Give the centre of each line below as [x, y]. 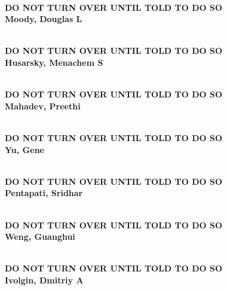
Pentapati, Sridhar [44, 193]
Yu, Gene [24, 149]
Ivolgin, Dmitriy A [44, 280]
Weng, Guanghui [40, 236]
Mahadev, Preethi [43, 106]
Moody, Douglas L [44, 19]
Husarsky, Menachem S [54, 62]
